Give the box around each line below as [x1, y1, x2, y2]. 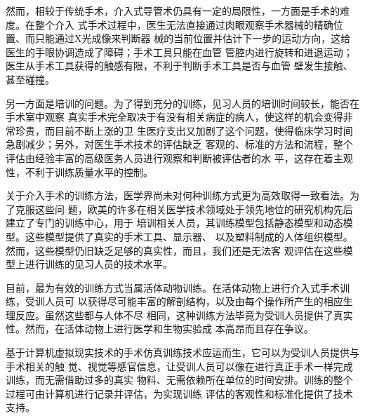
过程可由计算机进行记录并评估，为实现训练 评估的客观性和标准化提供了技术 [6, 386, 353, 400]
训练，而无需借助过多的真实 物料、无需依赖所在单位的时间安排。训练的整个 [6, 372, 353, 387]
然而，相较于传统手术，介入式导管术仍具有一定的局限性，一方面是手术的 [6, 4, 340, 18]
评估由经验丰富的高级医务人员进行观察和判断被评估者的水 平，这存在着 [6, 150, 333, 165]
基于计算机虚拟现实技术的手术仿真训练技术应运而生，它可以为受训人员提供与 [6, 345, 359, 360]
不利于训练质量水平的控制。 [25, 164, 153, 179]
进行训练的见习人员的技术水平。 [25, 257, 173, 271]
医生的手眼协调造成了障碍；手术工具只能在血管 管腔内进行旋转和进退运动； [6, 44, 353, 59]
